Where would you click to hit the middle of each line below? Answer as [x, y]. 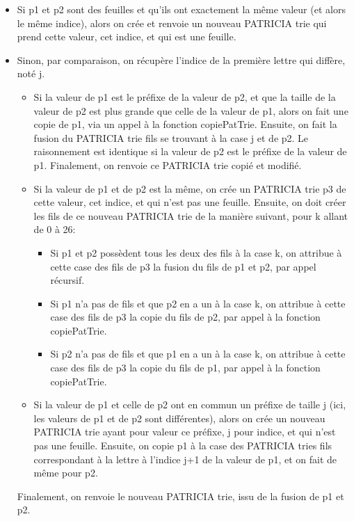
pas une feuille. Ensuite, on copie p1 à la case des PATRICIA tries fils [183, 446]
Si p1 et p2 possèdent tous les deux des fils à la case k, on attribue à [196, 252]
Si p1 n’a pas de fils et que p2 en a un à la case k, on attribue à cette [198, 303]
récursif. [67, 280]
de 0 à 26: [55, 229]
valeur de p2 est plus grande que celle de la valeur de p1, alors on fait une [191, 110]
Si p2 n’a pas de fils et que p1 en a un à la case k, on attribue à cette [198, 354]
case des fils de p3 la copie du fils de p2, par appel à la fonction [185, 317]
